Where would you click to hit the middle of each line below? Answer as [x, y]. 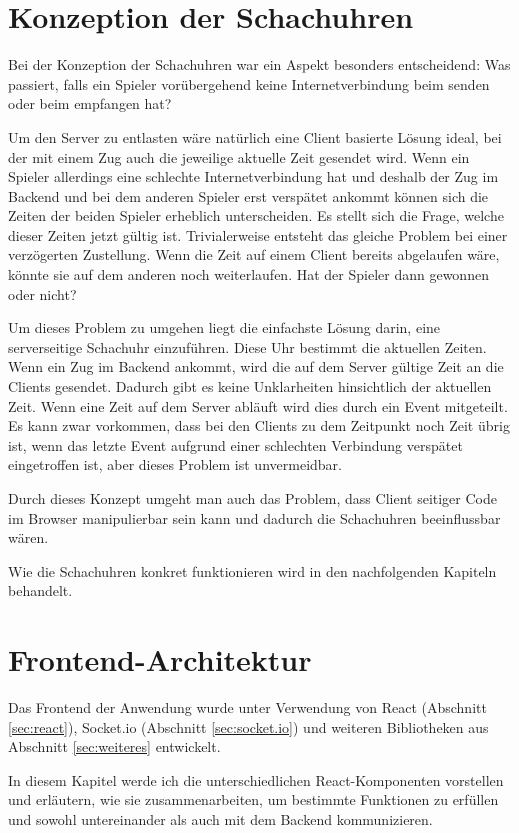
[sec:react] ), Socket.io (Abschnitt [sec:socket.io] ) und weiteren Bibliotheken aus [248, 726]
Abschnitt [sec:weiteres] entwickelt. [114, 746]
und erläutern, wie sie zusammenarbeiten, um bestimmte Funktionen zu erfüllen [253, 799]
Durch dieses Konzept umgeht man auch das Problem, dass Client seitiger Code [252, 498]
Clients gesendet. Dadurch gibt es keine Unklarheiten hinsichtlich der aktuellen [250, 386]
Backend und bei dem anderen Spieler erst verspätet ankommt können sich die [248, 195]
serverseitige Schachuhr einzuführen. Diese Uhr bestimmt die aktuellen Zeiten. [247, 346]
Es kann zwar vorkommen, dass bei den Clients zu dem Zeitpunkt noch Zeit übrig [259, 425]
